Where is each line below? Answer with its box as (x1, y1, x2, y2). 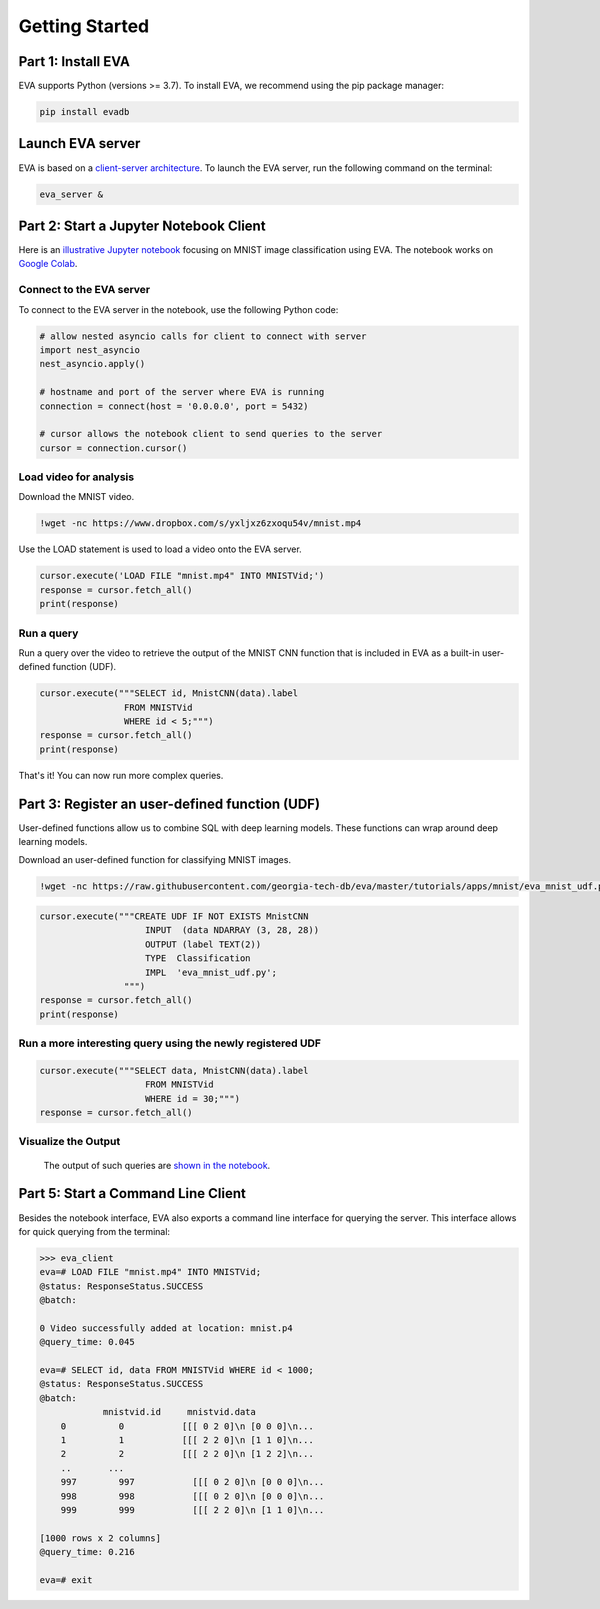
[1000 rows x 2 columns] (39, 1532, 162, 1544)
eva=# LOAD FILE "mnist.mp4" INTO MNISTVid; (39, 1266, 262, 1278)
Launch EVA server (18, 135, 141, 152)
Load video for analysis (18, 470, 135, 484)
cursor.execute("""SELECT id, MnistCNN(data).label (39, 688, 299, 699)
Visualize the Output (18, 1135, 121, 1149)
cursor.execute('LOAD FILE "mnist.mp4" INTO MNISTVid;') (39, 570, 325, 582)
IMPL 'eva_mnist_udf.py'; (145, 966, 277, 978)
